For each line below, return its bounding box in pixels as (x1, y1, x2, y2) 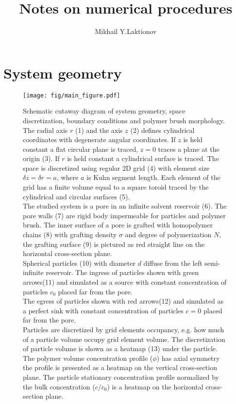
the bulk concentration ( (23, 381, 95, 391)
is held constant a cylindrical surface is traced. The (67, 153, 219, 163)
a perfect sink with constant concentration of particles (23, 305, 184, 315)
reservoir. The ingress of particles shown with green (46, 267, 199, 277)
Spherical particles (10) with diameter (23, 258, 135, 268)
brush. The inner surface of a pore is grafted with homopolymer (23, 220, 213, 230)
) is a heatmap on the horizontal (107, 381, 203, 391)
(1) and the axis (75, 125, 123, 135)
